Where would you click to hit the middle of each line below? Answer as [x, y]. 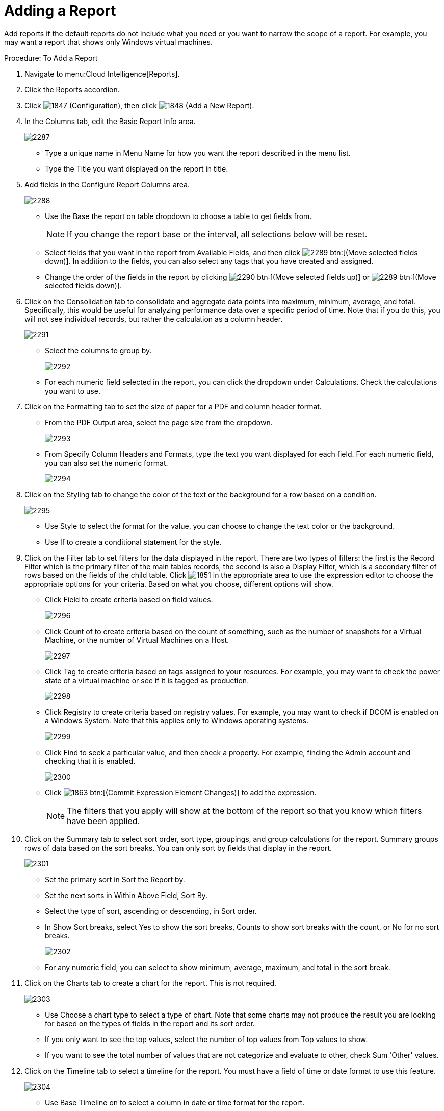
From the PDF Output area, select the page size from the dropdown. [159, 422]
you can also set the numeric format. [107, 463]
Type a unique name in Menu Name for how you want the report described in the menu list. [198, 153]
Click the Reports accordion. [72, 89]
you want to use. [73, 391]
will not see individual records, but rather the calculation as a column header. [154, 319]
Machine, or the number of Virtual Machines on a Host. [137, 640]
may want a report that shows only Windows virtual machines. [108, 42]
